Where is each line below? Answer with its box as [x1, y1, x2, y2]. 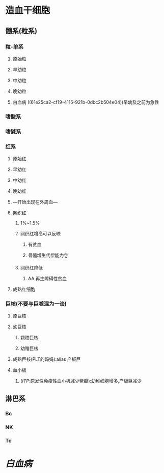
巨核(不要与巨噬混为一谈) [5, 300, 67, 307]
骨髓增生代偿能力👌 [28, 252, 69, 258]
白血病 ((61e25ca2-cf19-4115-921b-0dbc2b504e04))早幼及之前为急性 [12, 99, 159, 105]
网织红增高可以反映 [20, 231, 61, 237]
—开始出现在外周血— [12, 199, 58, 205]
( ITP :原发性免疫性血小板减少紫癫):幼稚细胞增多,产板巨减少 [20, 378, 142, 384]
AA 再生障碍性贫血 [28, 276, 67, 282]
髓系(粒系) [5, 27, 37, 35]
